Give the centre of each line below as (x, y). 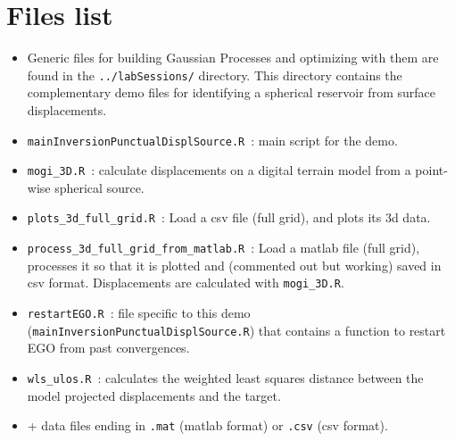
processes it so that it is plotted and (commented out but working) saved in (234, 265)
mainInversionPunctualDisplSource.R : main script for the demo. (212, 140)
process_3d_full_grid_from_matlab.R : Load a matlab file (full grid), (223, 248)
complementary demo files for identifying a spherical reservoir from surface (231, 92)
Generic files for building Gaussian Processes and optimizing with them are (233, 58)
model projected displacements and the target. (154, 395)
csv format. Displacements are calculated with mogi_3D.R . (186, 283)
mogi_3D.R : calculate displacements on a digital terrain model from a (219, 170)
